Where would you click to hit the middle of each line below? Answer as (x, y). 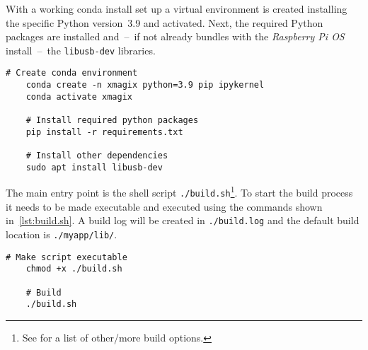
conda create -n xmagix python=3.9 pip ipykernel (145, 85)
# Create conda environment (72, 73)
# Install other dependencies (97, 156)
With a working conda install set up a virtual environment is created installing (177, 8)
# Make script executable (67, 257)
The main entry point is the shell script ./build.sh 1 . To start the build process (179, 191)
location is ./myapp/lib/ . (62, 234)
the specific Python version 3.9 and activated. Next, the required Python (165, 22)
